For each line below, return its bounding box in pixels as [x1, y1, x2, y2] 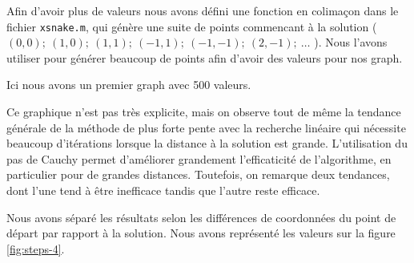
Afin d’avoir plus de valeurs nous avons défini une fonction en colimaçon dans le [6, 2, 399, 18]
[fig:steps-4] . [6, 240, 65, 257]
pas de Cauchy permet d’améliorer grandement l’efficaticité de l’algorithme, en [6, 150, 392, 167]
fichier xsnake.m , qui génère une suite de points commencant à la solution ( [6, 18, 377, 34]
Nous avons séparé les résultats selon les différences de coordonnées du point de [6, 208, 396, 225]
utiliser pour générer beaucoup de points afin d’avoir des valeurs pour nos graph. [6, 49, 403, 66]
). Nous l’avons [314, 34, 388, 51]
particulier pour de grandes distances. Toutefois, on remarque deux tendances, [6, 166, 390, 183]
